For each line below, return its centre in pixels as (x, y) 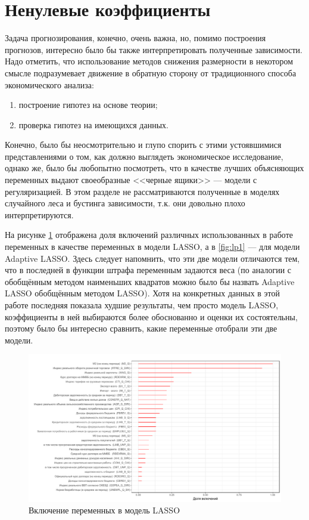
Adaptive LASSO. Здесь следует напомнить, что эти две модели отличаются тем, (152, 258)
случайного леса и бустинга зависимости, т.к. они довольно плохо (125, 203)
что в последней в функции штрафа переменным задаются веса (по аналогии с (148, 270)
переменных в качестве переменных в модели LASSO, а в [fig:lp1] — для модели (152, 247)
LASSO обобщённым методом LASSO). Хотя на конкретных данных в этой (143, 293)
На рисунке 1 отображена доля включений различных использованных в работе (149, 235)
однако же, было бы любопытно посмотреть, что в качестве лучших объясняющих (154, 168)
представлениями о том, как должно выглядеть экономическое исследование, (144, 156)
